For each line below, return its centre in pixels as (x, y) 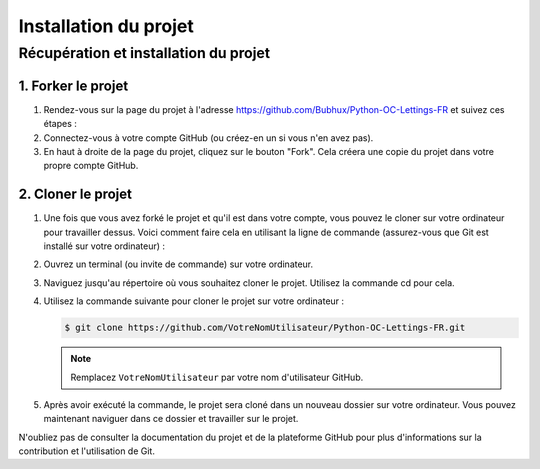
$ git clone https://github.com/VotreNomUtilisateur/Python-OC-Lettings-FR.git (265, 328)
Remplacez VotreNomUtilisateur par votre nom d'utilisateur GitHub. (217, 377)
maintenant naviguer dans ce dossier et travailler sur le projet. (171, 419)
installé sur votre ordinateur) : (104, 246)
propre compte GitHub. (91, 166)
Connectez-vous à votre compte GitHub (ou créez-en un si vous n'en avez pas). (208, 137)
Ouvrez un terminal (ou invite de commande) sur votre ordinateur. (178, 264)
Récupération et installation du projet (144, 53)
